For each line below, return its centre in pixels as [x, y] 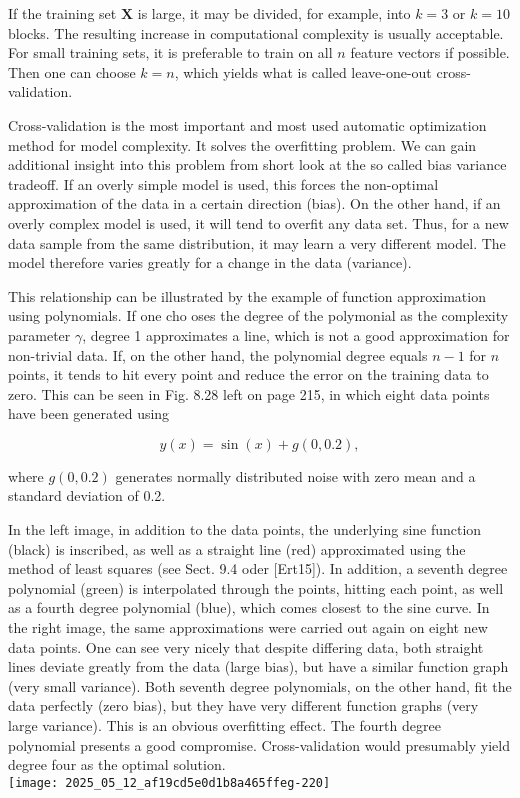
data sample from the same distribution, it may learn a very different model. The [257, 242]
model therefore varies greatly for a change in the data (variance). [210, 262]
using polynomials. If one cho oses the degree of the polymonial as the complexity [258, 315]
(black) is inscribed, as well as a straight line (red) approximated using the [237, 548]
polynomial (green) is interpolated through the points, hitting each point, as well [256, 587]
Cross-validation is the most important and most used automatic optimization [247, 124]
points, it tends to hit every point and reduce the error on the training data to [248, 374]
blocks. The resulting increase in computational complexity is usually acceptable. [256, 32]
